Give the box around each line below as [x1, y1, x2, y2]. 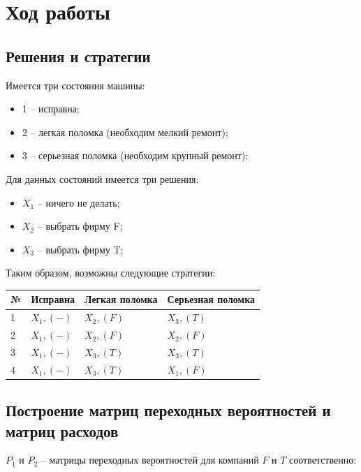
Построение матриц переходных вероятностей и [6, 399, 331, 421]
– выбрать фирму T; [37, 242, 124, 256]
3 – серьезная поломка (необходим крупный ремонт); [22, 148, 249, 163]
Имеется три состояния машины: [6, 78, 145, 92]
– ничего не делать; [37, 195, 120, 209]
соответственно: [288, 452, 357, 467]
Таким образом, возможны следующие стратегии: [6, 265, 216, 280]
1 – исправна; [22, 101, 80, 116]
